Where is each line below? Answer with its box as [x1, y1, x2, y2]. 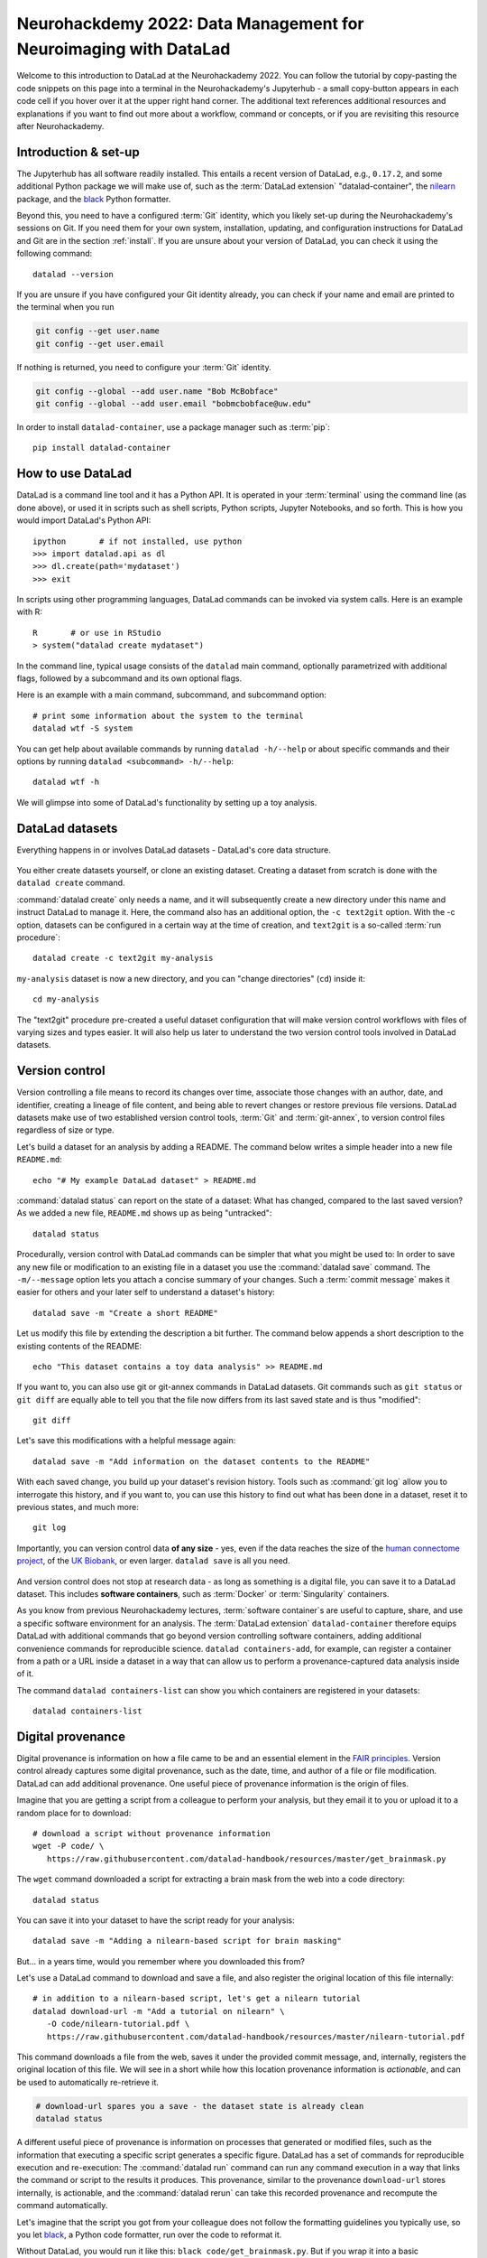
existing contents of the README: [16, 1340, 142, 1351]
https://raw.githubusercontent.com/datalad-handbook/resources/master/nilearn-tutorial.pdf [46, 2031, 466, 2041]
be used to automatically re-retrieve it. [16, 2076, 160, 2087]
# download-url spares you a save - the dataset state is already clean [35, 2101, 364, 2111]
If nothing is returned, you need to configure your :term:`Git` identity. [16, 361, 271, 372]
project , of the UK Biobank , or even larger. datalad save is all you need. [16, 1555, 290, 1566]
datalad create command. [16, 877, 125, 889]
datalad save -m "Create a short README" [32, 1308, 218, 1318]
